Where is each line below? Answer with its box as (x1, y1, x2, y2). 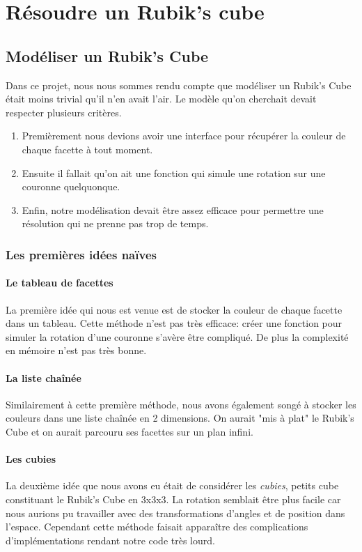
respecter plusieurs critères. (6, 105, 122, 119)
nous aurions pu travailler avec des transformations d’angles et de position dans (6, 505, 345, 520)
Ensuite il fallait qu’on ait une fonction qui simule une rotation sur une (22, 165, 326, 180)
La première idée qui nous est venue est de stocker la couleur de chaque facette (6, 302, 343, 316)
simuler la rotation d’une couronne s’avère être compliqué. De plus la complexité (6, 329, 349, 344)
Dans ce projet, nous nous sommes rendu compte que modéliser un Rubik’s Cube (6, 77, 352, 92)
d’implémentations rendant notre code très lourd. (6, 532, 215, 547)
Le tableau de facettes (6, 275, 113, 290)
